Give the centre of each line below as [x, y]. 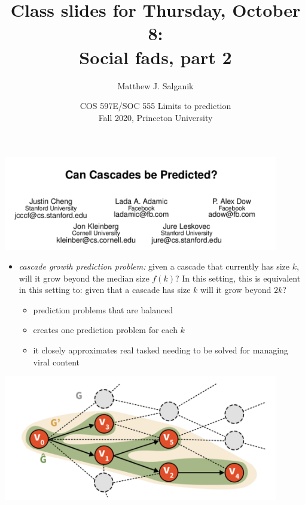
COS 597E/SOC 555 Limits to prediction [155, 106]
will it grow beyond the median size [84, 278]
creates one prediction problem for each [105, 330]
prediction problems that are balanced [103, 309]
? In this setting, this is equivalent [238, 278]
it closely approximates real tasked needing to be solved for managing [161, 350]
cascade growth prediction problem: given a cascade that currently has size [154, 266]
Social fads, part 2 [155, 57]
